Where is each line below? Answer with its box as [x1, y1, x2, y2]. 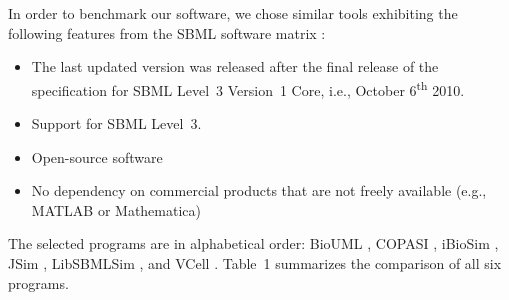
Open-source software [31, 146, 163, 167]
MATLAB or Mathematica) [31, 199, 202, 220]
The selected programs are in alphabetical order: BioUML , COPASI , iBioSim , [8, 233, 499, 254]
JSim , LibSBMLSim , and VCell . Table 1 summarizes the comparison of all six [8, 253, 502, 273]
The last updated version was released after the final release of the [31, 56, 439, 77]
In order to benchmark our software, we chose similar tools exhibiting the [8, 3, 458, 23]
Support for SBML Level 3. [31, 113, 202, 134]
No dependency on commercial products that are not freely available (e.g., [31, 180, 487, 201]
